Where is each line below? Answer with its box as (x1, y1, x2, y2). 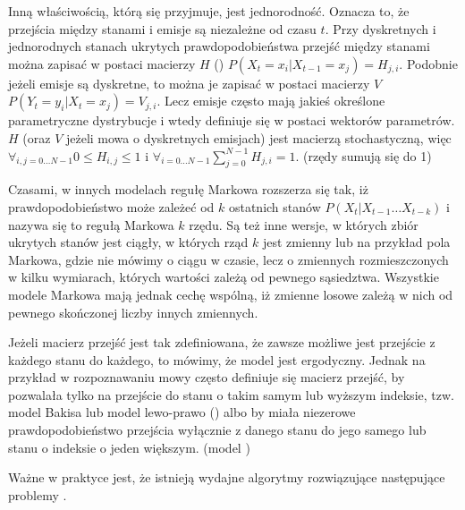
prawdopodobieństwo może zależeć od (8, 197, 215, 216)
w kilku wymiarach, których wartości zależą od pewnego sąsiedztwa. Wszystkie (8, 268, 439, 286)
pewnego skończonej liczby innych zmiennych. (8, 302, 258, 321)
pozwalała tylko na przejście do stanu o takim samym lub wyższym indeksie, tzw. (8, 385, 454, 404)
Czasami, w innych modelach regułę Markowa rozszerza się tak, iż (8, 180, 368, 199)
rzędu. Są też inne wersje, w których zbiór (189, 215, 418, 234)
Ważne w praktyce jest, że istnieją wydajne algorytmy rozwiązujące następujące (8, 468, 445, 487)
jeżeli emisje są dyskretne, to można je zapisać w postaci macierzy (8, 73, 370, 92)
